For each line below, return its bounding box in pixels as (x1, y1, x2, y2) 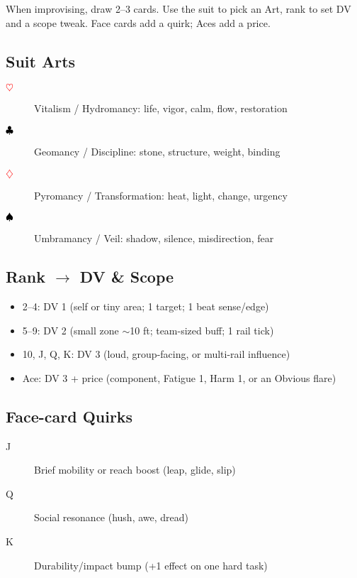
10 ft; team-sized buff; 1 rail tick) (130, 322, 274, 337)
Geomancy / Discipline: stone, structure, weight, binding (34, 143, 280, 158)
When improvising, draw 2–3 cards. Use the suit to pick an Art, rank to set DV (6, 1, 351, 16)
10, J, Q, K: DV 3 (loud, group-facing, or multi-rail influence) (22, 347, 290, 361)
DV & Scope (79, 266, 174, 288)
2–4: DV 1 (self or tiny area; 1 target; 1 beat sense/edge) (22, 298, 269, 313)
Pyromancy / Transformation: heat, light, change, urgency (34, 187, 288, 202)
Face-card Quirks (6, 405, 133, 427)
